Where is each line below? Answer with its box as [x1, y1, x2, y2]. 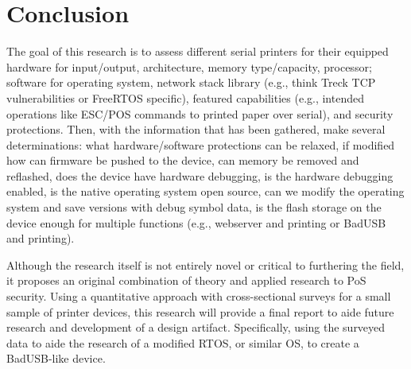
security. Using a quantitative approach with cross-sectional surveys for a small [6, 288, 391, 305]
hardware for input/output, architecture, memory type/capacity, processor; [6, 58, 372, 75]
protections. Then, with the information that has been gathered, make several [6, 121, 386, 138]
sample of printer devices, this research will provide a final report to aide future [6, 303, 394, 320]
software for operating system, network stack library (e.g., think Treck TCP [6, 74, 376, 91]
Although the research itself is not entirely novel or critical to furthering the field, [6, 256, 405, 273]
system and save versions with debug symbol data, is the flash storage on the [6, 199, 382, 216]
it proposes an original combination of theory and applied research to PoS [6, 272, 366, 289]
